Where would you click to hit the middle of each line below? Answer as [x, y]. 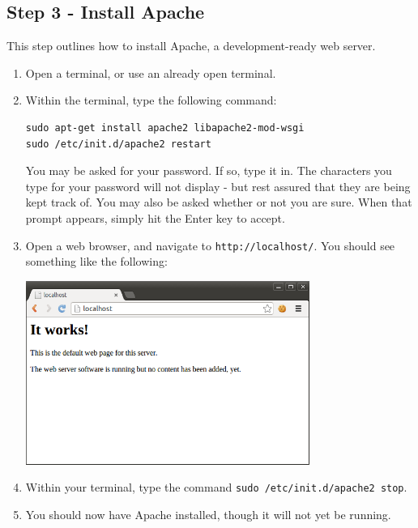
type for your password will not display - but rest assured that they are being [218, 186]
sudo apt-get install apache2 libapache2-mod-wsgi [165, 128]
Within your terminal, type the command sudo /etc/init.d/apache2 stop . [216, 487]
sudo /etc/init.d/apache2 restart [118, 144]
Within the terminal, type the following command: [151, 100]
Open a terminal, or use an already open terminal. [151, 72]
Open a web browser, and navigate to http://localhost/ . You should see [210, 245]
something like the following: [96, 261]
